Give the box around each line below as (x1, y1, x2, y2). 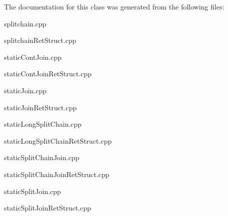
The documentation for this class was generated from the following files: (4, 1, 224, 11)
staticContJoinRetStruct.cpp (4, 68, 92, 79)
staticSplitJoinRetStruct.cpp (4, 203, 91, 213)
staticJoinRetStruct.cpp (4, 102, 77, 112)
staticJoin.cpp (4, 85, 47, 95)
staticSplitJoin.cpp (4, 186, 61, 196)
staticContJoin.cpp (4, 51, 62, 62)
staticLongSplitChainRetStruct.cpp (4, 135, 112, 146)
